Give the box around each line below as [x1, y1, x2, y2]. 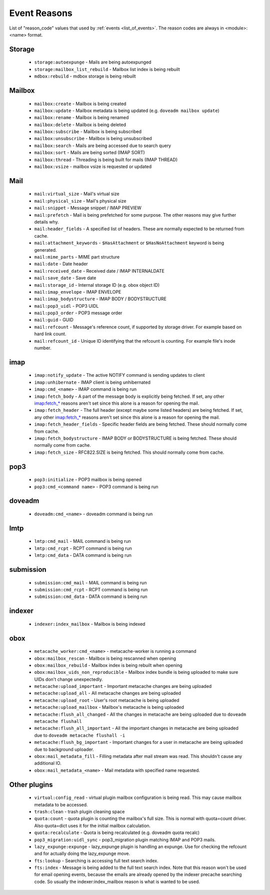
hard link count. [34, 331, 66, 337]
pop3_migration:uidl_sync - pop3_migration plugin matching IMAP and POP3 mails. [34, 836, 216, 842]
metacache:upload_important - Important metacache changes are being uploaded [34, 683, 212, 689]
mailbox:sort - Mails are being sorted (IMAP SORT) [34, 150, 145, 156]
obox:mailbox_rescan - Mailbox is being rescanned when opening [34, 655, 176, 661]
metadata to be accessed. [34, 801, 88, 807]
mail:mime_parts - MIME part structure [34, 254, 120, 260]
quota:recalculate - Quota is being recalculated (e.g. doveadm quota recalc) [34, 829, 200, 835]
